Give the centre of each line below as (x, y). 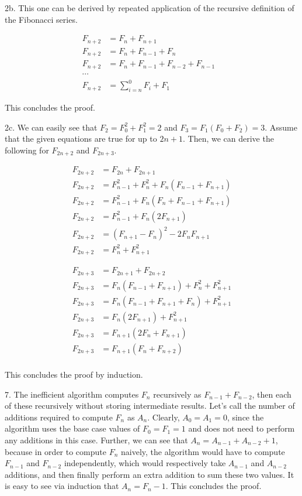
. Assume (281, 127)
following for (27, 150)
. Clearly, (164, 417)
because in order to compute (55, 451)
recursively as (177, 394)
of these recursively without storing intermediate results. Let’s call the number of (150, 406)
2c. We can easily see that (51, 127)
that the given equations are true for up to (81, 138)
